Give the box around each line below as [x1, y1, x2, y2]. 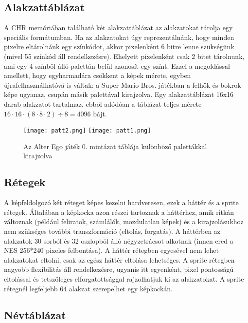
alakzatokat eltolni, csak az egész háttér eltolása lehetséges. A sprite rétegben [4, 254, 235, 265]
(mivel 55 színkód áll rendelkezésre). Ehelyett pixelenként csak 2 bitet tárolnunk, [4, 51, 245, 61]
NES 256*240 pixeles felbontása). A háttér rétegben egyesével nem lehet [4, 245, 219, 255]
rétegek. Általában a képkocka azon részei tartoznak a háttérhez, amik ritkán [4, 207, 234, 217]
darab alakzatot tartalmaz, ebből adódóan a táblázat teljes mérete [4, 98, 202, 109]
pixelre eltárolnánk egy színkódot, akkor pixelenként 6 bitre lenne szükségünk [4, 41, 234, 52]
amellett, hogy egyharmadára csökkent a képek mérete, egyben [4, 70, 191, 80]
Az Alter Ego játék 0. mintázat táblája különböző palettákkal [23, 141, 207, 151]
